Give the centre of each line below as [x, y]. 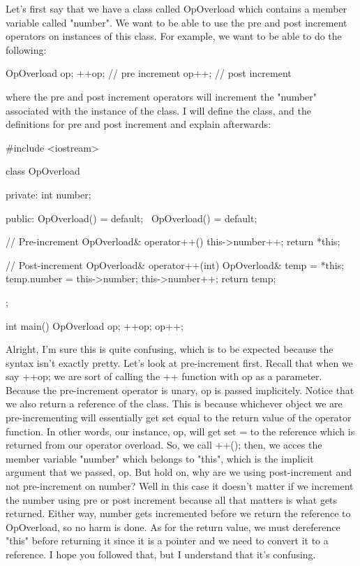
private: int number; [48, 194]
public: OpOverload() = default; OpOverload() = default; [132, 218]
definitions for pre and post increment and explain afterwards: [138, 124]
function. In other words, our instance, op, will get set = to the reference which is [180, 431]
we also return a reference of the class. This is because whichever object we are [174, 404]
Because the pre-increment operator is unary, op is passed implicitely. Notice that [180, 390]
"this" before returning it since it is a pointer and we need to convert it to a [167, 540]
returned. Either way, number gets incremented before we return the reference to [178, 513]
